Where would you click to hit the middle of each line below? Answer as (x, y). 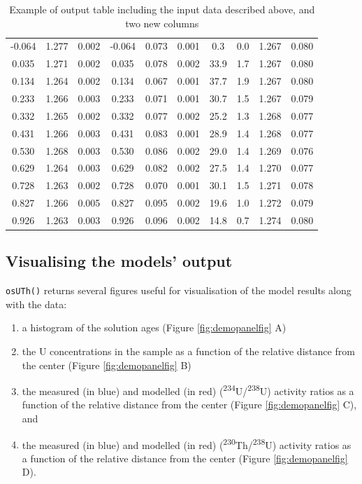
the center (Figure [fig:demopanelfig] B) (107, 365)
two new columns (162, 23)
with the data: (36, 304)
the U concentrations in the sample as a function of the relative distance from (188, 351)
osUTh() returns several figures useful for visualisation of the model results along (179, 290)
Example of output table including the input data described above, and (162, 9)
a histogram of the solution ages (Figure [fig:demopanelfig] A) (154, 327)
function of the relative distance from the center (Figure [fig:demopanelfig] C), (189, 405)
